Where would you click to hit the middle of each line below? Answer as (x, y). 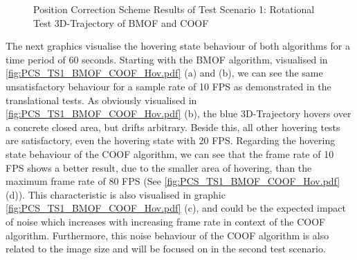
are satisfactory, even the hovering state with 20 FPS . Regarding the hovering (171, 140)
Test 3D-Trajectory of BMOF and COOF (121, 22)
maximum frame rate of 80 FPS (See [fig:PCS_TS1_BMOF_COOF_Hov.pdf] (173, 181)
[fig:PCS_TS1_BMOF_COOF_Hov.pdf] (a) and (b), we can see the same (164, 73)
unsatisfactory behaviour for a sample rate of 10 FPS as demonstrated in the (168, 86)
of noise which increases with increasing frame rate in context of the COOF (166, 221)
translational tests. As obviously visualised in (101, 100)
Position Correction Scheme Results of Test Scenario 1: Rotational (174, 9)
